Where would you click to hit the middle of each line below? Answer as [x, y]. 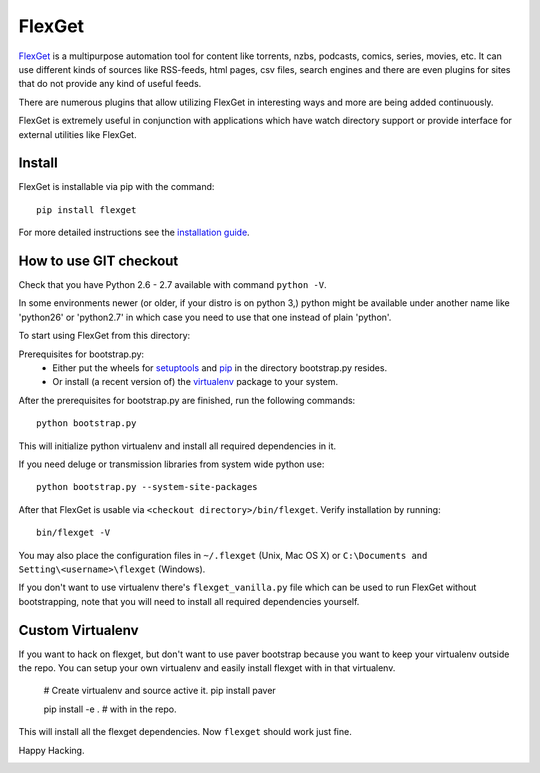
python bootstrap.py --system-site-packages [147, 487]
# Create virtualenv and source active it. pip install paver [160, 691]
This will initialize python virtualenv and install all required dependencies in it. [177, 446]
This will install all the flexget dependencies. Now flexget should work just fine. [185, 732]
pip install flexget [86, 209]
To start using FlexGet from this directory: [104, 336]
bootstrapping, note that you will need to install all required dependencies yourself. [189, 601]
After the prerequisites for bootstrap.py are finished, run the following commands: [187, 400]
